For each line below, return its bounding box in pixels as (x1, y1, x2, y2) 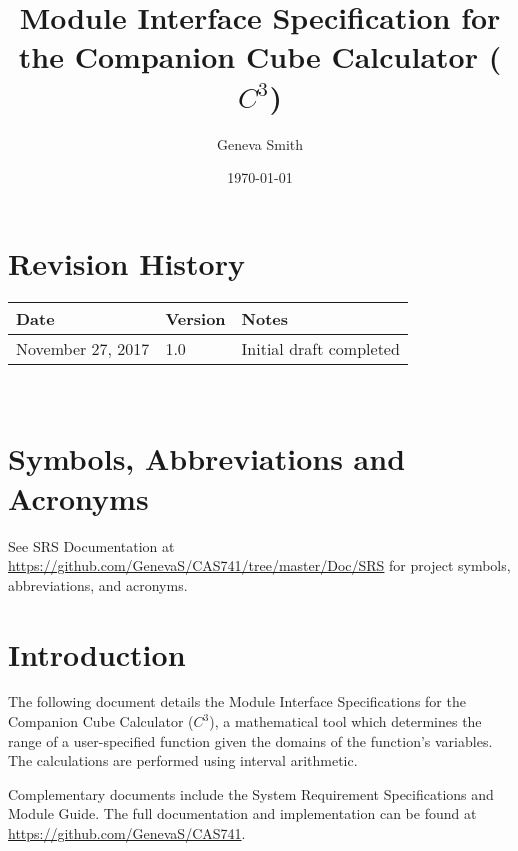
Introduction (8, 633, 186, 674)
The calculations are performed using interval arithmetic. (8, 750, 358, 771)
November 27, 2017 (16, 336, 150, 360)
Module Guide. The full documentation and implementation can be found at (8, 803, 477, 824)
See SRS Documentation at (8, 535, 175, 556)
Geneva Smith (216, 133, 304, 154)
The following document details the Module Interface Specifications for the (8, 691, 466, 712)
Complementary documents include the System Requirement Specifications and (8, 783, 494, 804)
